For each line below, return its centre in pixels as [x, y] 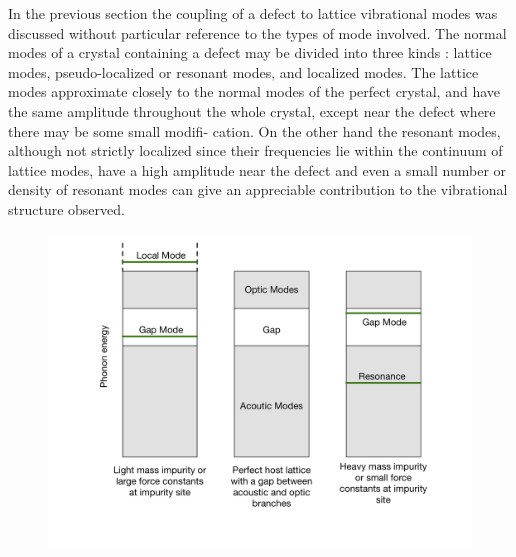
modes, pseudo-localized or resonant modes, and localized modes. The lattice [243, 71]
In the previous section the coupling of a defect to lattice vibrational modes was [253, 13]
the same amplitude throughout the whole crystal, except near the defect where [252, 110]
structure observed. [66, 208]
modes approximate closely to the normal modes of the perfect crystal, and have [254, 91]
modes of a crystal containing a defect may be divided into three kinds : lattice [250, 52]
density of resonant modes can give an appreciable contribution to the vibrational [258, 189]
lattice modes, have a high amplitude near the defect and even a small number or [257, 169]
